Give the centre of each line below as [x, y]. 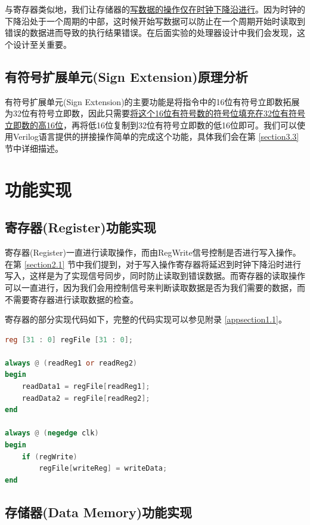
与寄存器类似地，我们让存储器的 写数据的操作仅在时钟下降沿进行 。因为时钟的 [155, 9]
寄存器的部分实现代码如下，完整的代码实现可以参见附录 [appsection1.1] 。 [146, 319]
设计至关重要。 [42, 44]
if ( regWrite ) [49, 457]
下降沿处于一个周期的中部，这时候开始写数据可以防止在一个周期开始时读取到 [155, 21]
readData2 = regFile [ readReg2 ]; [86, 398]
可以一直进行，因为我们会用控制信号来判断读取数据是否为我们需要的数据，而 [155, 287]
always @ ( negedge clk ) [52, 433]
